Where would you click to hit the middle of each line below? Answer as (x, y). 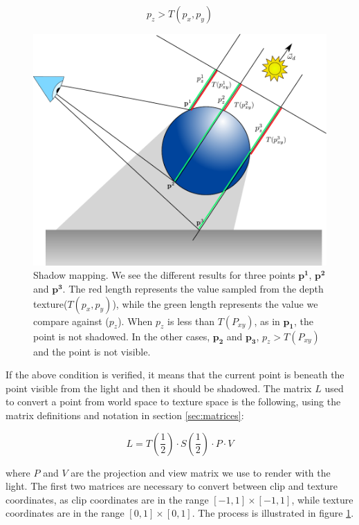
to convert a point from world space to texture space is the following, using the (173, 402)
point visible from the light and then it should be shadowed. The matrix (159, 388)
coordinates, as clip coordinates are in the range (107, 499)
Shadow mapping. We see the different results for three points (164, 275)
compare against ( (71, 321)
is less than (191, 321)
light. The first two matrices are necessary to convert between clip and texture (172, 486)
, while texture (322, 499)
